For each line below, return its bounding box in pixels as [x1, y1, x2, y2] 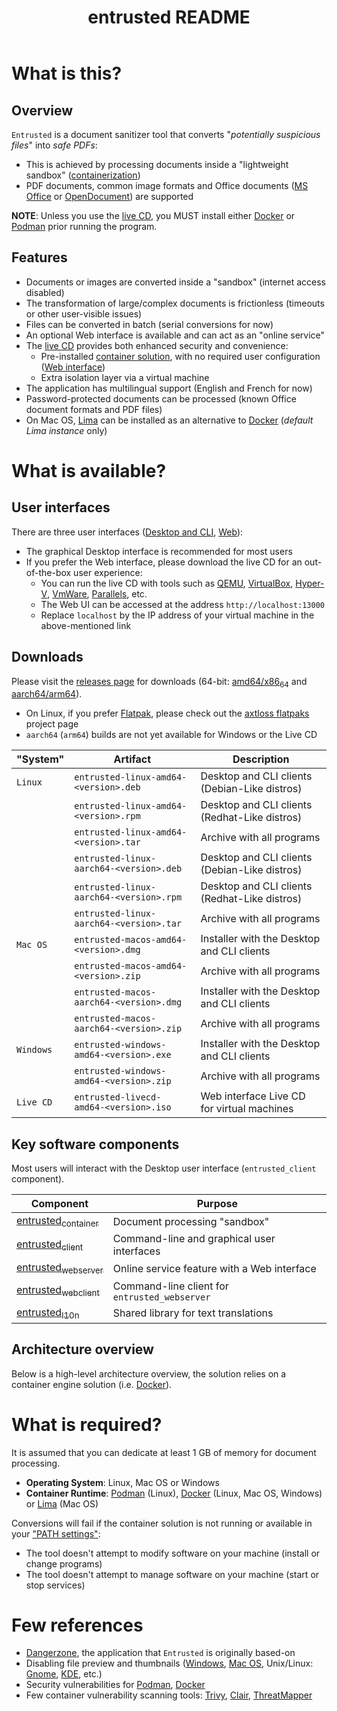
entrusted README [87, 6, 251, 29]
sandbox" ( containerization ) [25, 169, 141, 181]
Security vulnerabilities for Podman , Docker [25, 1679, 206, 1691]
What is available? [11, 460, 167, 482]
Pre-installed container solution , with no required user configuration [40, 350, 321, 362]
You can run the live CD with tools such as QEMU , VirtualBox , [40, 577, 294, 589]
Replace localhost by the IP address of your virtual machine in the [40, 609, 315, 621]
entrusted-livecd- [74, 1092, 162, 1103]
